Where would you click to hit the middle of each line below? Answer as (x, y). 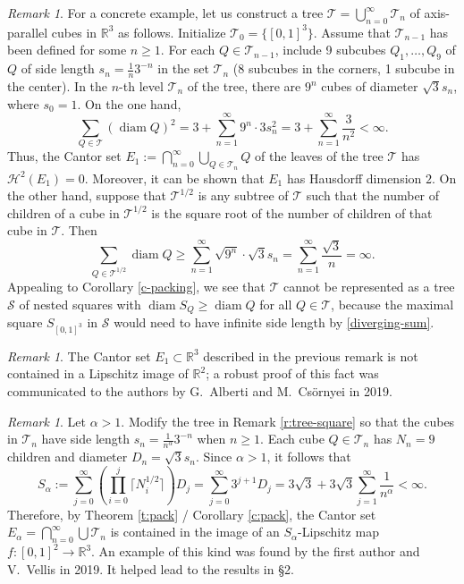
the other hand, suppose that (87, 195)
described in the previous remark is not (311, 355)
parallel (28, 32)
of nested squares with (80, 304)
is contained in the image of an (195, 532)
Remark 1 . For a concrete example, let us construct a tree (165, 13)
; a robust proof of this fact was (292, 373)
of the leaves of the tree (319, 156)
